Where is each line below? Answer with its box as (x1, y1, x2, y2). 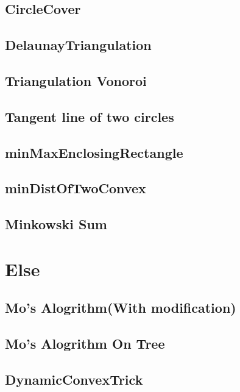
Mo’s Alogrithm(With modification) (5, 298, 236, 317)
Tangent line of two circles (5, 107, 174, 126)
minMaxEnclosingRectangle (5, 143, 183, 162)
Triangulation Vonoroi (5, 71, 147, 90)
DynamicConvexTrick (5, 369, 143, 388)
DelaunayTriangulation (5, 35, 152, 54)
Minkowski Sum (5, 215, 107, 233)
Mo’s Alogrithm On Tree (5, 334, 165, 353)
